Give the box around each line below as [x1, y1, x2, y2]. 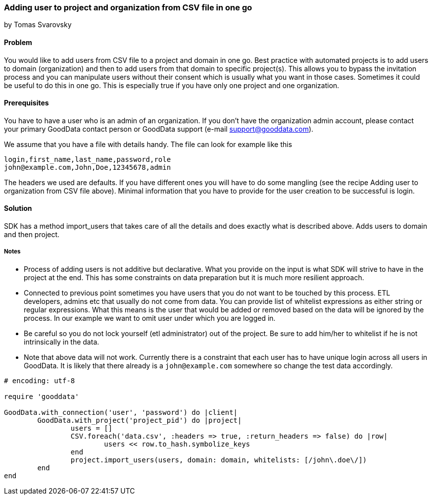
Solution [4, 204, 32, 213]
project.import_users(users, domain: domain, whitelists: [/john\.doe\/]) [70, 455, 367, 464]
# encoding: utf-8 [4, 376, 75, 385]
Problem [4, 38, 32, 47]
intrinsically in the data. [24, 337, 99, 346]
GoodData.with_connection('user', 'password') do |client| [4, 408, 238, 416]
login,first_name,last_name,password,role [4, 155, 171, 163]
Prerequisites [4, 99, 49, 107]
